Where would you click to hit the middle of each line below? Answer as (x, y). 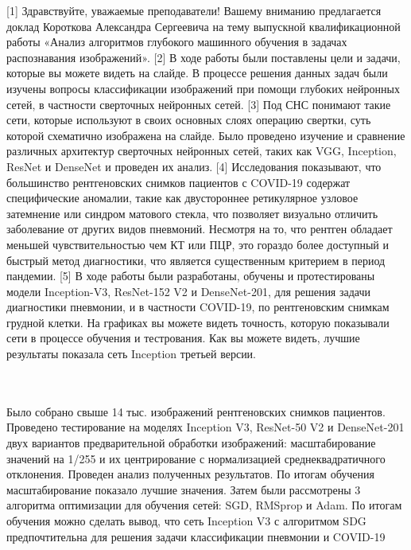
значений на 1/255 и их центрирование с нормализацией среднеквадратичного (196, 458)
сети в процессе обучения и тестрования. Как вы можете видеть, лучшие (183, 338)
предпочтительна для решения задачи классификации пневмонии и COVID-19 (196, 536)
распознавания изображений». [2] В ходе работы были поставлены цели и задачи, (204, 57)
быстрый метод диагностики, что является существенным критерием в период (196, 260)
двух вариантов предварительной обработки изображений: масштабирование (191, 443)
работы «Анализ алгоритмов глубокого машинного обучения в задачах (177, 42)
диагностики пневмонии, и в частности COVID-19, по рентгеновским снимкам (198, 307)
